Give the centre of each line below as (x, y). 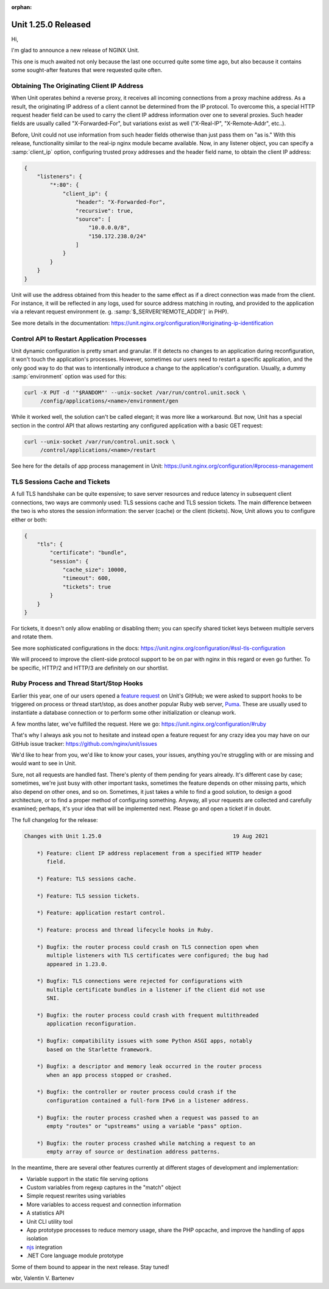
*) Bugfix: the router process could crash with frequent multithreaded (148, 1015)
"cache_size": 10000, (95, 570)
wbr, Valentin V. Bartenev (43, 1278)
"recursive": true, (104, 211)
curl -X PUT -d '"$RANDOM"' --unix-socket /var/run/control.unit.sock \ (135, 393)
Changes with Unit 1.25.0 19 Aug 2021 (146, 836)
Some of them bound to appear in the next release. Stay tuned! (90, 1267)
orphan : (22, 7)
